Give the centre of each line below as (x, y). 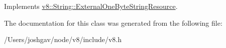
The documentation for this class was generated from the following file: (113, 23)
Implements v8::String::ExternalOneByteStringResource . (91, 6)
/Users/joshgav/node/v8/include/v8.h (63, 39)
